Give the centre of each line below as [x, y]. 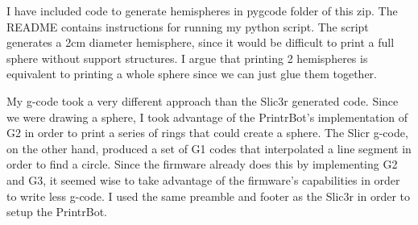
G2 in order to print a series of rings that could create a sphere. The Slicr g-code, [207, 133]
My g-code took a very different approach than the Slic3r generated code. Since [203, 100]
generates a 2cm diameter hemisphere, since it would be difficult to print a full [201, 42]
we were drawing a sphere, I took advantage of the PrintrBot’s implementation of [207, 117]
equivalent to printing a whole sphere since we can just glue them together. [192, 74]
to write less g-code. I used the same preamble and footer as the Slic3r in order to [209, 196]
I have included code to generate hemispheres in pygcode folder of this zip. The [202, 10]
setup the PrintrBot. [57, 212]
